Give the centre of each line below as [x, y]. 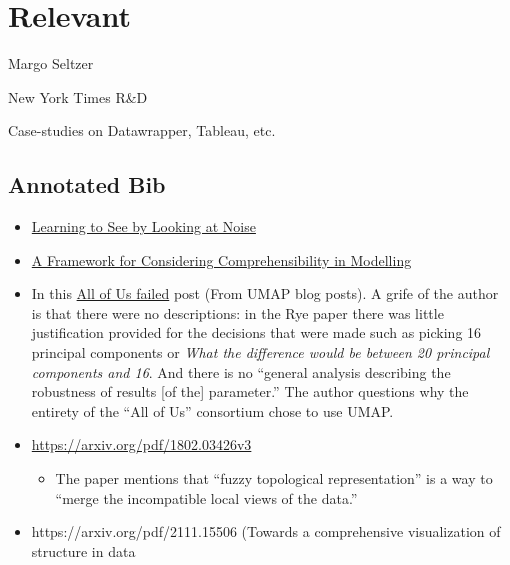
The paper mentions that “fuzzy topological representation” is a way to [274, 478]
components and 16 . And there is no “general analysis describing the [241, 371]
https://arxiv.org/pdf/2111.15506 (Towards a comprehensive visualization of [266, 531]
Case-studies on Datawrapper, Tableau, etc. [142, 130]
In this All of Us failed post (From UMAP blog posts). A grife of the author [265, 293]
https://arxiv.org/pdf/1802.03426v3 [141, 444]
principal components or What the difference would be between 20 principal [260, 352]
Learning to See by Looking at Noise [143, 226]
